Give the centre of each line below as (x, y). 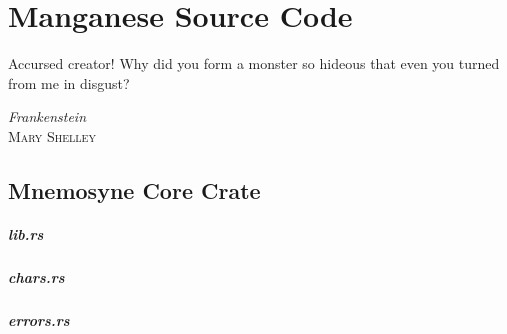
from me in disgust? (69, 82)
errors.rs (39, 319)
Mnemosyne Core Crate (134, 189)
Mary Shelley (52, 135)
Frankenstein (47, 116)
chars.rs (36, 276)
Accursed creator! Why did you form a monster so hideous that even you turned (254, 63)
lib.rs (26, 233)
